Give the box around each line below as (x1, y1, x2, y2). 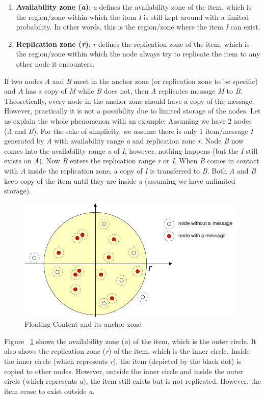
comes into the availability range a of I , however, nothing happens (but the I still (4, 145, 258, 156)
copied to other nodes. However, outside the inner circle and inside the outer (4, 365, 243, 376)
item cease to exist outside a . (4, 385, 95, 396)
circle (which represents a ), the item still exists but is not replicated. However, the (4, 376, 261, 386)
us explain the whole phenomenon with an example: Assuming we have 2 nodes (4, 115, 252, 126)
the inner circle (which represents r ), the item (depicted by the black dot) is (4, 356, 242, 366)
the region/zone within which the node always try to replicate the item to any (16, 48, 260, 59)
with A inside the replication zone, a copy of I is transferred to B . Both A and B (4, 165, 256, 176)
